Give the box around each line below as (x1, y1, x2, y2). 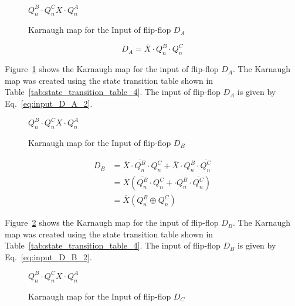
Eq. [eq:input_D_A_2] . (5, 97, 93, 109)
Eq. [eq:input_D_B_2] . (5, 250, 92, 263)
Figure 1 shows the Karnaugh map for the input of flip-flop (5, 63, 219, 75)
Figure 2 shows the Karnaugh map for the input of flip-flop (5, 216, 219, 229)
